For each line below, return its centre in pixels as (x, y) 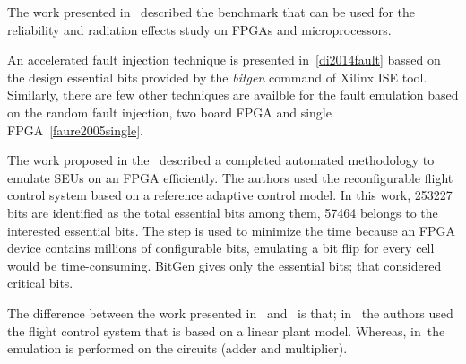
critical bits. (40, 283)
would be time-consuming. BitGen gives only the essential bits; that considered (224, 265)
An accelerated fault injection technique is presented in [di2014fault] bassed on (224, 60)
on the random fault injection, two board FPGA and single (169, 112)
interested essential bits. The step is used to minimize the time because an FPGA (232, 230)
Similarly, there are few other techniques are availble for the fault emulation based (233, 95)
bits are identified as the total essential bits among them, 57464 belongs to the (223, 212)
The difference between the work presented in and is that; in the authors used (230, 312)
